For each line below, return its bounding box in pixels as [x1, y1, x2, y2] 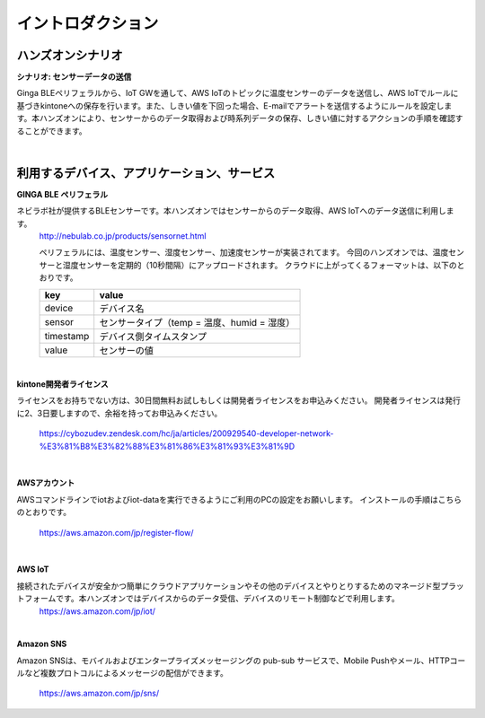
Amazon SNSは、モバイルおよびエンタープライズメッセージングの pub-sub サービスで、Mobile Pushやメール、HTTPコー [16, 655, 466, 666]
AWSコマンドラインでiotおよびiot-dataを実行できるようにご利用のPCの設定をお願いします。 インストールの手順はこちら [16, 494, 463, 504]
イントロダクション [16, 13, 159, 33]
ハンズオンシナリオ [16, 48, 123, 63]
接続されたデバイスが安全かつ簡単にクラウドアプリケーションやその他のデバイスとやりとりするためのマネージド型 [16, 580, 441, 591]
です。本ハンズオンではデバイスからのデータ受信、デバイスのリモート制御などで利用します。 [55, 593, 400, 604]
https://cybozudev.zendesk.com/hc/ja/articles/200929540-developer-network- [39, 428, 334, 439]
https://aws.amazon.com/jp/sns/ [39, 687, 160, 699]
